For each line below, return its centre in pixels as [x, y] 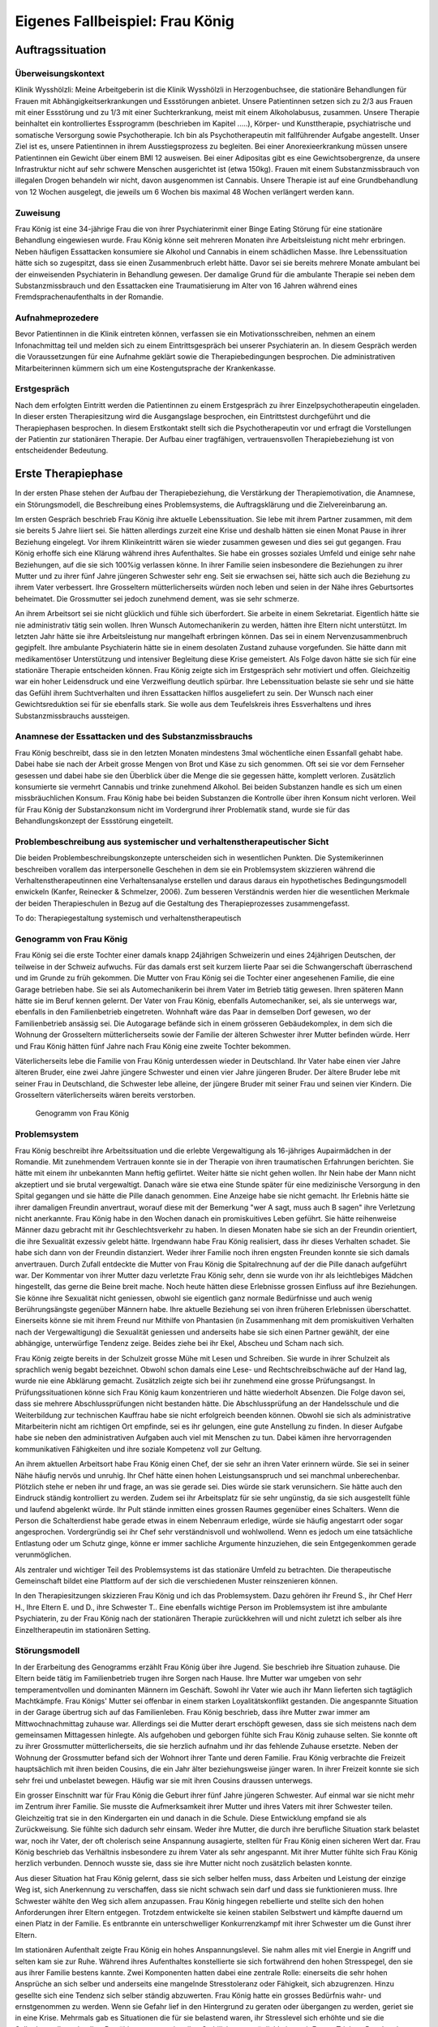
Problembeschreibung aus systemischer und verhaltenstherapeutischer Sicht [172, 842]
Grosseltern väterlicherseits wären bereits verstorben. [105, 1095]
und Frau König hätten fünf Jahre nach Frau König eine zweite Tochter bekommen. [153, 1046]
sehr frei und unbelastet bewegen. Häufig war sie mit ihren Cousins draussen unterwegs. [164, 1781]
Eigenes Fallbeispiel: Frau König [125, 21]
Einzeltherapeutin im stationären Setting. [83, 1630]
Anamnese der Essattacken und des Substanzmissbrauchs [134, 736]
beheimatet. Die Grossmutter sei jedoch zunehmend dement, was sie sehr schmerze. [157, 598]
